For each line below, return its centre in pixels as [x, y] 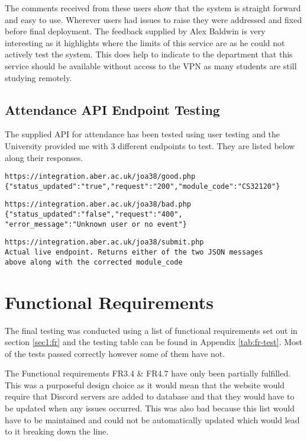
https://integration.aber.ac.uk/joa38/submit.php [104, 242]
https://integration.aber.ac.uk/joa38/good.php [100, 177]
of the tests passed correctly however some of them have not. [115, 353]
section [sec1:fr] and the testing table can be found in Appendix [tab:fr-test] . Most [153, 342]
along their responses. [44, 157]
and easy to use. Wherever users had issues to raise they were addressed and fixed [153, 19]
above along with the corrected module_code [94, 262]
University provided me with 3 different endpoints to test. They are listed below [150, 145]
